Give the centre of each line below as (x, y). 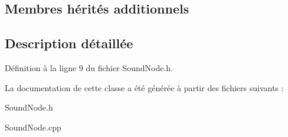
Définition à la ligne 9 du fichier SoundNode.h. (89, 67)
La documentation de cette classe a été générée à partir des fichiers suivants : (144, 87)
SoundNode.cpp (33, 127)
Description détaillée (69, 43)
